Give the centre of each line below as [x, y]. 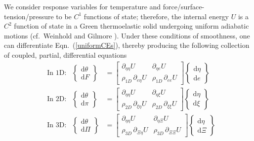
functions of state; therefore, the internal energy [156, 16]
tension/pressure [29, 16]
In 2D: [57, 99]
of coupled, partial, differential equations [65, 54]
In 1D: [57, 73]
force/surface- [184, 6]
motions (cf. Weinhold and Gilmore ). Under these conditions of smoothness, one [127, 35]
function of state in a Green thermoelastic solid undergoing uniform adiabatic [131, 26]
